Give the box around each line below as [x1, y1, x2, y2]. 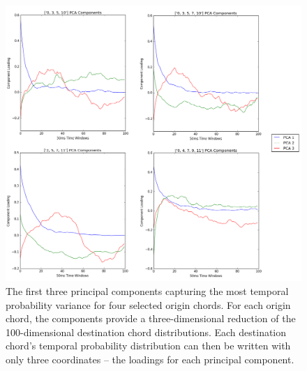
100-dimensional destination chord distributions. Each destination [6, 324, 287, 339]
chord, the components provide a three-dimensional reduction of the [6, 311, 296, 326]
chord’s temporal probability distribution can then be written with [6, 338, 291, 353]
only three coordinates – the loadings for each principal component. [6, 351, 294, 366]
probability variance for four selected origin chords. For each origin [6, 297, 291, 312]
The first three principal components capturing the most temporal [6, 284, 289, 298]
